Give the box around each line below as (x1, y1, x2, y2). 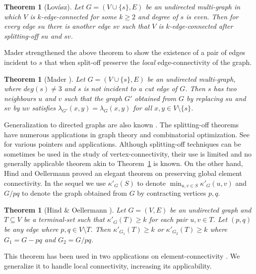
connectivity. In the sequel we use (4, 177, 106, 188)
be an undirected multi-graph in (145, 1, 241, 11)
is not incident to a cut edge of (83, 83, 178, 94)
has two (213, 83, 237, 94)
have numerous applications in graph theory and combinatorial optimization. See (4, 129, 250, 139)
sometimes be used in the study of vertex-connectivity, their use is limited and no (4, 148, 252, 159)
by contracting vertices (137, 187, 206, 198)
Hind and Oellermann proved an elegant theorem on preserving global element (4, 167, 242, 178)
